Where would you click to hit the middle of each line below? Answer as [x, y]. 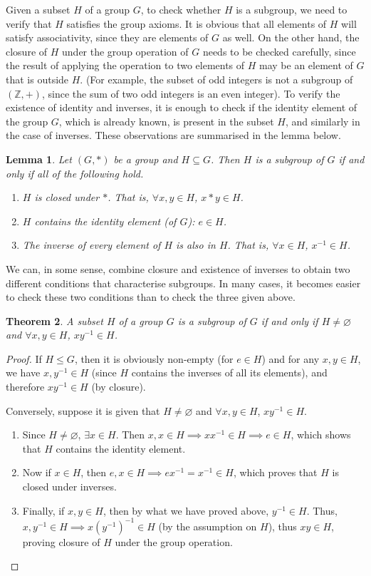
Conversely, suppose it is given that [83, 410]
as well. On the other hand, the [291, 37]
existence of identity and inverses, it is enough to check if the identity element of [182, 107]
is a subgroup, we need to [292, 9]
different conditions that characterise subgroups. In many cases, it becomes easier [183, 283]
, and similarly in [323, 121]
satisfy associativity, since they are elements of [107, 37]
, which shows [321, 434]
